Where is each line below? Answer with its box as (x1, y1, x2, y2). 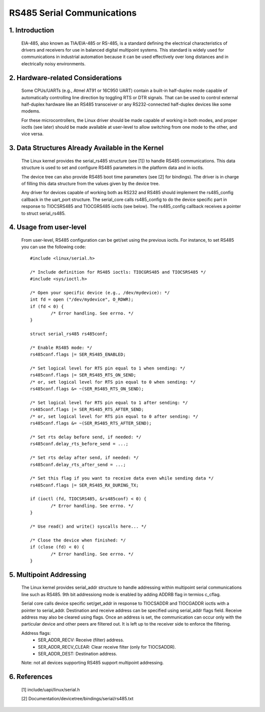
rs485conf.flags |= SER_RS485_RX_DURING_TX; (30, 482, 139, 488)
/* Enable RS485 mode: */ (30, 344, 93, 350)
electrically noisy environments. (21, 60, 86, 66)
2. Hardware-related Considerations (9, 74, 122, 82)
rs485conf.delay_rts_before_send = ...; (30, 441, 129, 447)
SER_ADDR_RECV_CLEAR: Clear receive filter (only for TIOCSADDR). (38, 644, 176, 650)
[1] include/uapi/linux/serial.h (21, 686, 80, 692)
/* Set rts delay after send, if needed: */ (30, 455, 139, 460)
